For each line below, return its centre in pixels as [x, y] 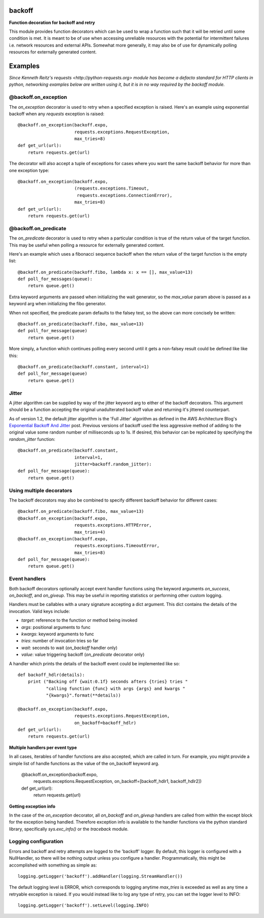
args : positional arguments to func [56, 627]
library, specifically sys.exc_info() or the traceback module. [69, 829]
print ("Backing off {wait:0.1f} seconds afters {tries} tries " [108, 682]
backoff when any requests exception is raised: [57, 114]
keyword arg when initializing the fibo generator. [58, 304]
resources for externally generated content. [53, 52]
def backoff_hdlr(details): [51, 675]
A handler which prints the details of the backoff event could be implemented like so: [95, 663]
